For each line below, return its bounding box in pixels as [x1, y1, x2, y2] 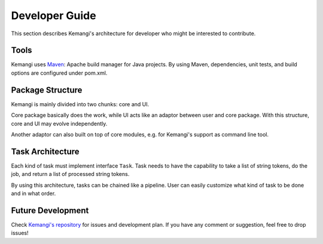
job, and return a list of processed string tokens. [11, 171, 130, 178]
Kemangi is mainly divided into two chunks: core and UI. [11, 100, 150, 107]
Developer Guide [11, 9, 96, 22]
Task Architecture [11, 146, 80, 156]
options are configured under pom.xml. [11, 69, 108, 76]
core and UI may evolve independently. [11, 120, 108, 127]
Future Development [11, 205, 89, 215]
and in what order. [11, 190, 56, 197]
